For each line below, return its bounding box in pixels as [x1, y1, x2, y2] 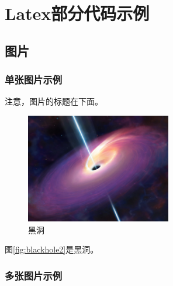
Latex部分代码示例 [5, 1, 150, 25]
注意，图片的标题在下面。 [5, 95, 103, 107]
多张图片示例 [5, 268, 63, 282]
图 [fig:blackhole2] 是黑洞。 [5, 243, 99, 255]
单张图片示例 [5, 72, 63, 87]
